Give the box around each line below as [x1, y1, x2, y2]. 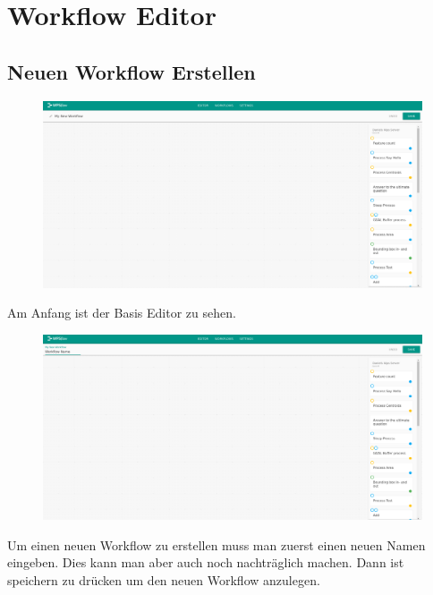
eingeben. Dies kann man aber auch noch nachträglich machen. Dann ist [7, 553, 404, 572]
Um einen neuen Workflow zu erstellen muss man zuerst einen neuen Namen [7, 535, 426, 554]
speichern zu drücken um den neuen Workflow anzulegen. [7, 571, 320, 590]
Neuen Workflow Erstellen [7, 57, 256, 85]
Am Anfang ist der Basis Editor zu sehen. [7, 303, 236, 322]
